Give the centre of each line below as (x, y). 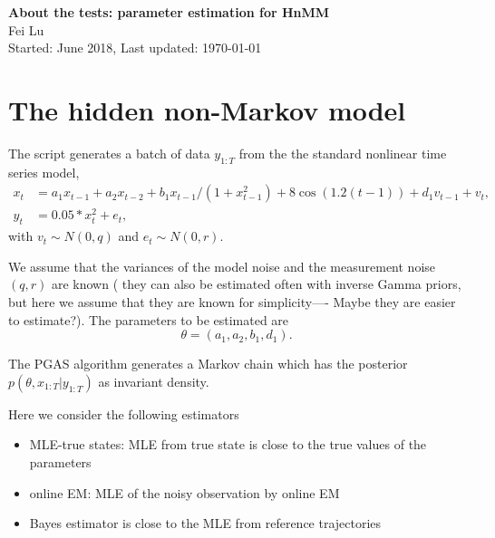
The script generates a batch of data (109, 153)
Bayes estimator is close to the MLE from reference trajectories (205, 523)
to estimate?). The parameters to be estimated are (149, 319)
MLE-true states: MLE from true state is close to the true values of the (228, 444)
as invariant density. (154, 381)
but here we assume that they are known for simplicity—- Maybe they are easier (232, 302)
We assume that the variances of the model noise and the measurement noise (222, 266)
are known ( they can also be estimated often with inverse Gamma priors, (256, 284)
